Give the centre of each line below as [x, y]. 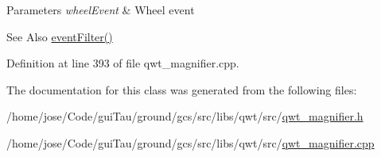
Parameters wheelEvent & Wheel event [101, 10]
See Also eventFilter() [60, 36]
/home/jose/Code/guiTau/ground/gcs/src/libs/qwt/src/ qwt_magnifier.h [185, 116]
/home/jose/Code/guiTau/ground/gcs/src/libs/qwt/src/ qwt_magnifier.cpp [190, 142]
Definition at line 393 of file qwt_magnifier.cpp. [123, 63]
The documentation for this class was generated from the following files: [182, 89]
